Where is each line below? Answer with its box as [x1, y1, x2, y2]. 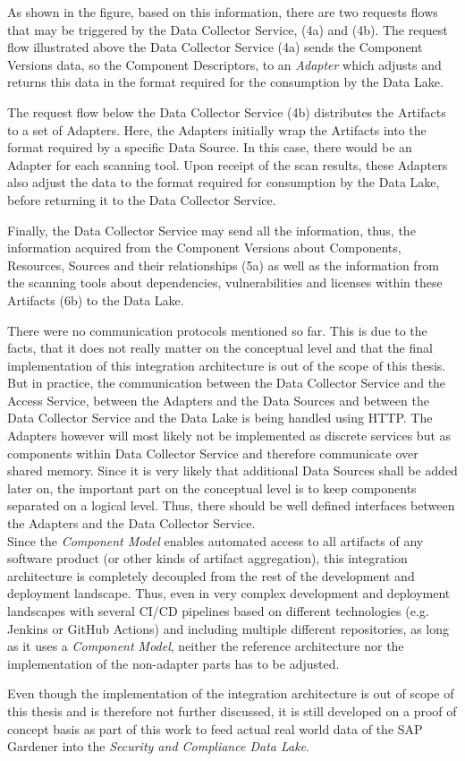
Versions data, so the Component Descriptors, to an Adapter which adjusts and [7, 55, 442, 73]
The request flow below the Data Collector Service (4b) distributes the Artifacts [7, 102, 446, 121]
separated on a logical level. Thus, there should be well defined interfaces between [7, 496, 455, 515]
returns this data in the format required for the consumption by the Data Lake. [7, 73, 444, 91]
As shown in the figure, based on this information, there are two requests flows [7, 3, 438, 21]
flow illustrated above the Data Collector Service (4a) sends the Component [7, 38, 423, 56]
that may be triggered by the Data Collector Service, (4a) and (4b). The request [7, 20, 448, 38]
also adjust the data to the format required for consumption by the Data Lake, [7, 173, 440, 192]
